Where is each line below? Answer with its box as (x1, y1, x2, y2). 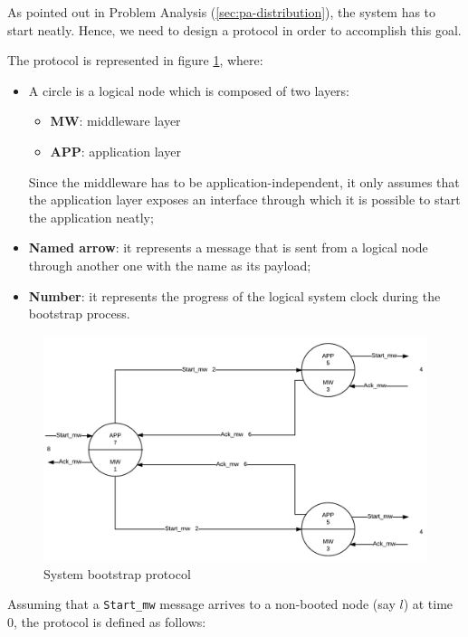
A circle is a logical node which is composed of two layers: (28, 81, 350, 100)
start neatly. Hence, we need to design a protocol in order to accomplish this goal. (7, 20, 462, 39)
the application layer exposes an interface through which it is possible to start (28, 190, 461, 209)
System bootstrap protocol (43, 564, 191, 583)
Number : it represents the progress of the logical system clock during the (28, 286, 441, 305)
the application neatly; (28, 207, 154, 226)
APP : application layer (50, 141, 181, 160)
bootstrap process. (28, 304, 130, 323)
